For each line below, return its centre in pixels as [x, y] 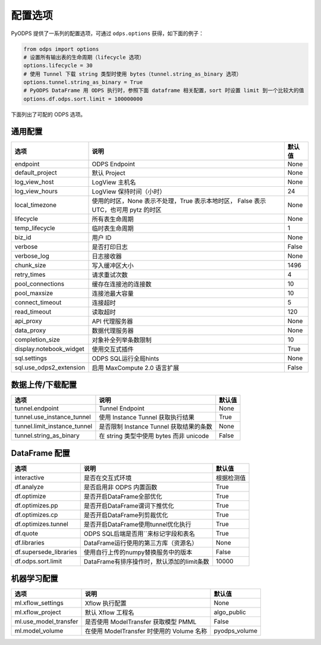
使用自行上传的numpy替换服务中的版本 [138, 552]
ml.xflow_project [38, 612]
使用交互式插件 [113, 349]
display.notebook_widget [49, 349]
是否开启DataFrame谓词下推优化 [129, 506]
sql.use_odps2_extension [50, 367]
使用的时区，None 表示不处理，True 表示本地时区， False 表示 [179, 201]
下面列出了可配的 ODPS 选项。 [48, 114]
